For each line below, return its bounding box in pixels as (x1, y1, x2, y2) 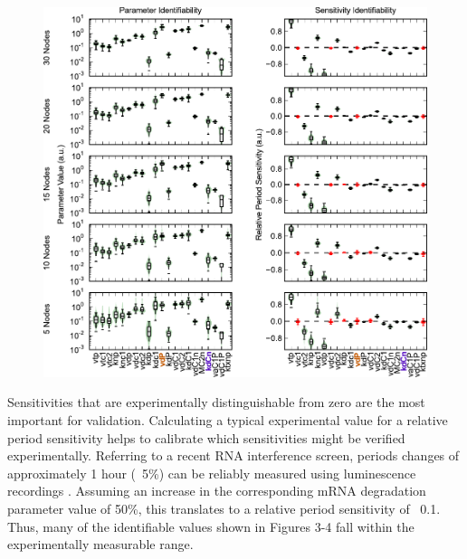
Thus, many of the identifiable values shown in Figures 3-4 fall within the (7, 516, 415, 535)
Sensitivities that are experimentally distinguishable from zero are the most (7, 393, 425, 412)
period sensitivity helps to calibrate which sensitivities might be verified (7, 428, 405, 447)
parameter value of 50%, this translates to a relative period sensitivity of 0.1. (7, 498, 441, 517)
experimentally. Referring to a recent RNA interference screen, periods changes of (7, 446, 460, 465)
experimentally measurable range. (7, 535, 194, 554)
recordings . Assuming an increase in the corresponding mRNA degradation (7, 481, 426, 500)
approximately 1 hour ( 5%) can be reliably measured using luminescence (7, 463, 416, 482)
